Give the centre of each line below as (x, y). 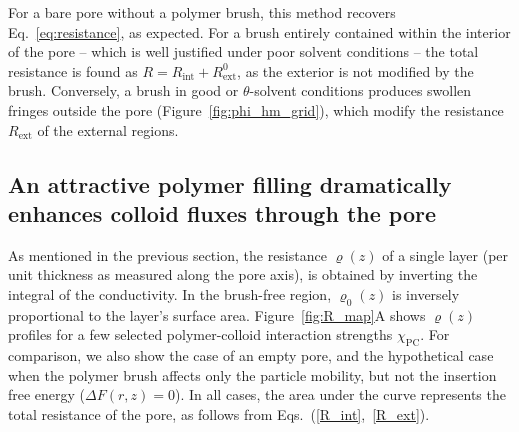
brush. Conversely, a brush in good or (123, 90)
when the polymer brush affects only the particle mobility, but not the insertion (252, 374)
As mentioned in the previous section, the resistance (167, 254)
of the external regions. (108, 129)
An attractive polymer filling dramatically (230, 183)
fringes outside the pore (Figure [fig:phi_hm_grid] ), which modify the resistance (256, 109)
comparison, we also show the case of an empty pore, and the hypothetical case (251, 355)
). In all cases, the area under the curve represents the (340, 394)
